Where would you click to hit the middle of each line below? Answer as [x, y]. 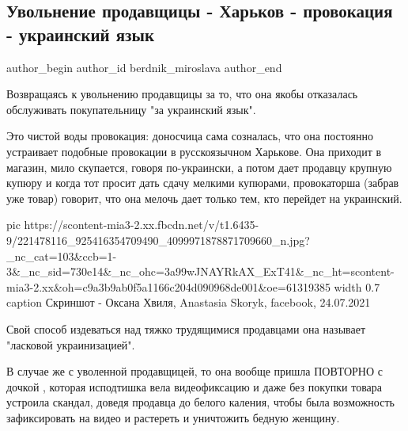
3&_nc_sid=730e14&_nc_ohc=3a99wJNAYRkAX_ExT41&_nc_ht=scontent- [200, 271]
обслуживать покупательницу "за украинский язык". [131, 109]
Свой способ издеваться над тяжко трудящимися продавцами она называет [186, 328]
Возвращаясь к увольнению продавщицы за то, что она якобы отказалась [182, 94]
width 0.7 [357, 286]
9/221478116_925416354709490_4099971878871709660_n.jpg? [158, 240]
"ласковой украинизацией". [71, 344]
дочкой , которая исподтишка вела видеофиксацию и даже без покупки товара [194, 386]
